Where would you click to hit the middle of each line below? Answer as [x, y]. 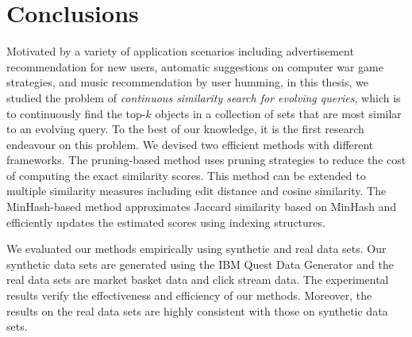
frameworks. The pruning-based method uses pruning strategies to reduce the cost [206, 160]
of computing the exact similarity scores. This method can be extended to [186, 175]
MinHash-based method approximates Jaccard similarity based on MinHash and [202, 207]
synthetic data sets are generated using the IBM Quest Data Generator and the [200, 264]
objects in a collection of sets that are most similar [278, 113]
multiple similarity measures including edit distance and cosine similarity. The [196, 191]
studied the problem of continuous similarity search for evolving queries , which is [204, 97]
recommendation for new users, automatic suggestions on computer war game [195, 66]
